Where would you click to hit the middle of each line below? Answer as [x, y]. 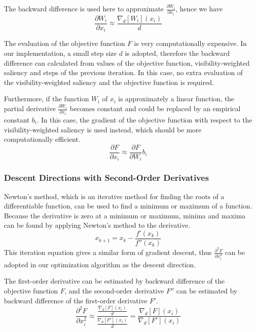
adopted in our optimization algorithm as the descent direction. [100, 264]
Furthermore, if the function [47, 99]
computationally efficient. [42, 139]
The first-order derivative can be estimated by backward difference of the [114, 281]
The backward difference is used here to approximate [84, 8]
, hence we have [199, 8]
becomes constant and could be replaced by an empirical [155, 108]
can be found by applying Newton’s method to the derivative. [97, 225]
